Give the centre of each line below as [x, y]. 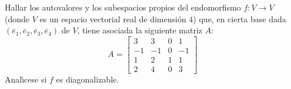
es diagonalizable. [88, 79]
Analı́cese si [26, 79]
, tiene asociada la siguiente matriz [140, 30]
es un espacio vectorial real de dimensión [113, 18]
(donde [17, 18]
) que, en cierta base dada [240, 18]
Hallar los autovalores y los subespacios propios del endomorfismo [123, 7]
